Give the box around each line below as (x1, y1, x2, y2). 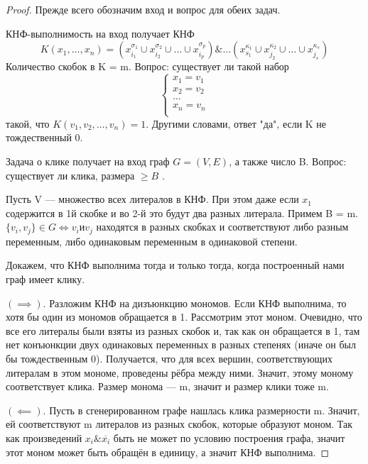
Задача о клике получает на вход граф (6, 154, 170, 168)
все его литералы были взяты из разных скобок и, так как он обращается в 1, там (6, 323, 360, 338)
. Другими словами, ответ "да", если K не (146, 116, 327, 131)
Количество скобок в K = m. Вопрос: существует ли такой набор (6, 59, 289, 74)
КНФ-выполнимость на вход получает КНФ (6, 26, 195, 40)
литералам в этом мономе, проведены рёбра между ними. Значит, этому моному (6, 365, 354, 380)
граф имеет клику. (6, 272, 85, 287)
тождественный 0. (6, 130, 83, 145)
